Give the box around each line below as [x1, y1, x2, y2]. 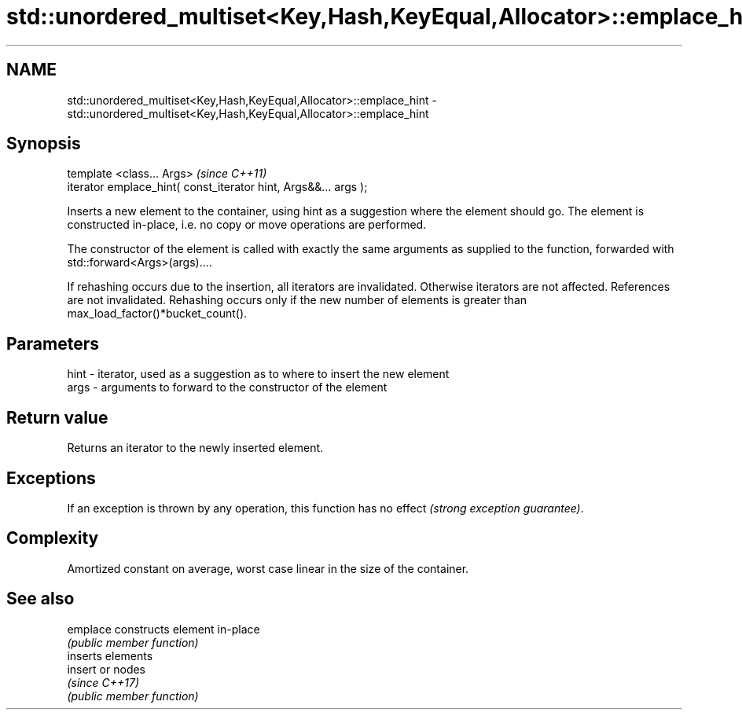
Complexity [6, 528, 99, 549]
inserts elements [67, 648, 153, 663]
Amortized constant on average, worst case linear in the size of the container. [67, 561, 469, 575]
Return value [6, 407, 108, 428]
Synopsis [6, 134, 81, 154]
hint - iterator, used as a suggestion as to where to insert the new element [67, 367, 450, 381]
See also [6, 589, 75, 609]
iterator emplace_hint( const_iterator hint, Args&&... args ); [67, 180, 368, 194]
